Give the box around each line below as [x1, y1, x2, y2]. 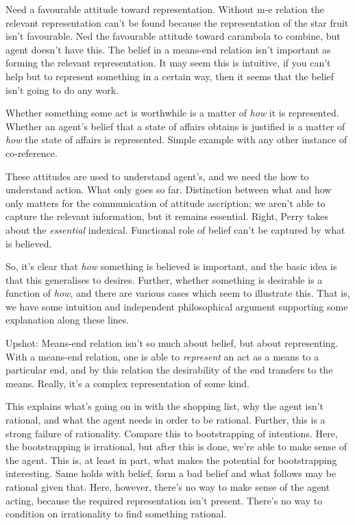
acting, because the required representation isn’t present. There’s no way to [5, 493, 323, 507]
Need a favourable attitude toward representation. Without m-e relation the [5, 2, 325, 16]
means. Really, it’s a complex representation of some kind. [5, 376, 250, 390]
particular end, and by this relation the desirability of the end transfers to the [5, 363, 333, 377]
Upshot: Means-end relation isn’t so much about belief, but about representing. [5, 336, 339, 350]
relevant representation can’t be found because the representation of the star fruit [5, 15, 349, 29]
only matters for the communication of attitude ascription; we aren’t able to [5, 195, 326, 210]
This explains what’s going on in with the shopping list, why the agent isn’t [5, 399, 324, 413]
